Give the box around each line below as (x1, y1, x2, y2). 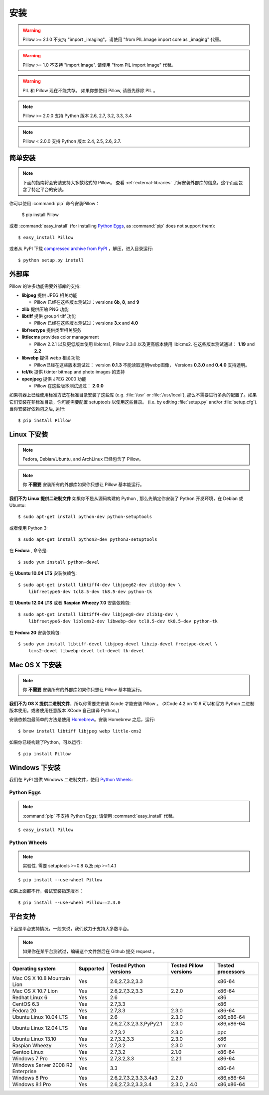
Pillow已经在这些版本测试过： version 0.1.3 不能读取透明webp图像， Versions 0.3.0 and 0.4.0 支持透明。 (34, 362, 250, 368)
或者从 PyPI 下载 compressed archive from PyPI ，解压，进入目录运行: (9, 245, 153, 251)
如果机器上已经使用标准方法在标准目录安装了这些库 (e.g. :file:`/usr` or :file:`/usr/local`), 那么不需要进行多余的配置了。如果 (9, 392, 257, 398)
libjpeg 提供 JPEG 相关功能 (21, 292, 77, 298)
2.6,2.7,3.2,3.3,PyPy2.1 (110, 1020, 162, 1027)
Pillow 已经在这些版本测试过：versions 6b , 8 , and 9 (34, 299, 139, 305)
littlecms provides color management (21, 334, 99, 340)
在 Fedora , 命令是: (9, 548, 48, 554)
